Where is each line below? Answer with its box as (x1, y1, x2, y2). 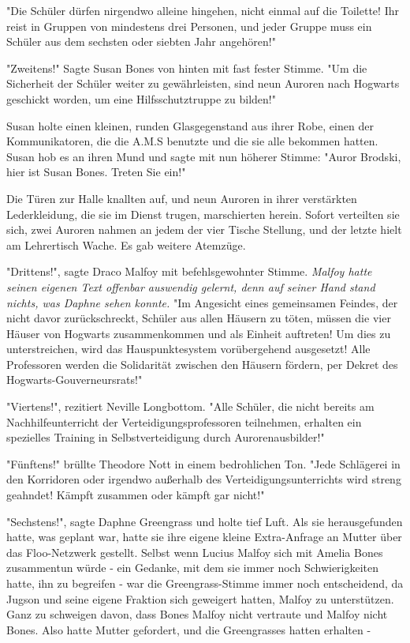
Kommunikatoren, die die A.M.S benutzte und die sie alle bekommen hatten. (6, 133, 378, 149)
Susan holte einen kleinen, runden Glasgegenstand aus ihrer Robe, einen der (6, 117, 374, 133)
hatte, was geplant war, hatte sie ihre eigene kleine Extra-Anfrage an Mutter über (6, 528, 402, 545)
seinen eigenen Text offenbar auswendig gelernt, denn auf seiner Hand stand (6, 278, 375, 295)
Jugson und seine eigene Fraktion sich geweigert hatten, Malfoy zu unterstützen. (6, 590, 394, 607)
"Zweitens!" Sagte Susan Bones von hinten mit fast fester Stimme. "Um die (6, 59, 367, 76)
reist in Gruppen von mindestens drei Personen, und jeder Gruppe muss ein (6, 17, 372, 34)
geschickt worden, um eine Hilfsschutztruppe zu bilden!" (6, 90, 276, 107)
